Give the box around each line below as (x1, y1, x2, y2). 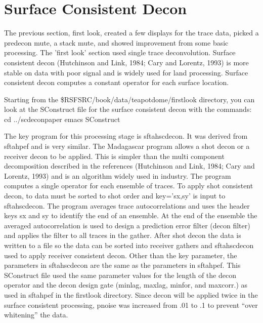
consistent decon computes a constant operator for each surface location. (4, 77, 229, 88)
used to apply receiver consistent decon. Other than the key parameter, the (4, 250, 237, 260)
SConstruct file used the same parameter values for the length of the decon (4, 269, 236, 280)
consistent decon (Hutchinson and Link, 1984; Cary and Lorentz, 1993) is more (4, 57, 249, 67)
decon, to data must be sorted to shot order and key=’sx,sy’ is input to (4, 190, 226, 201)
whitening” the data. (4, 309, 68, 320)
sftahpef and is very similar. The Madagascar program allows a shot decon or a (4, 141, 250, 151)
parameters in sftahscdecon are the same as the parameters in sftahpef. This (4, 260, 241, 270)
